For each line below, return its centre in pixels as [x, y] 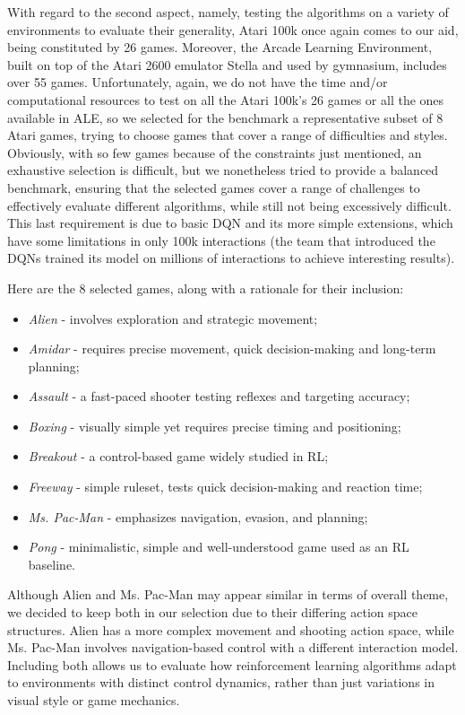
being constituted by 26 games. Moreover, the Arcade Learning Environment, [220, 47]
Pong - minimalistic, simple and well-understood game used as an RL [219, 547]
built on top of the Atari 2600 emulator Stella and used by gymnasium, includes [227, 64]
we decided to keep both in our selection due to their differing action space [212, 612]
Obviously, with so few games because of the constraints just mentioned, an [215, 152]
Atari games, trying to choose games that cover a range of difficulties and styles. [228, 135]
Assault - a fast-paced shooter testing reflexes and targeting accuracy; [219, 396]
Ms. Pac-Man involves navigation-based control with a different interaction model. [233, 647]
